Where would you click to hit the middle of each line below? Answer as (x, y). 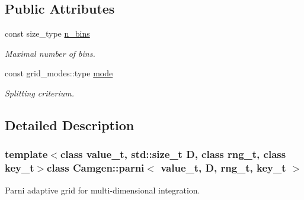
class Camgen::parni (96, 168)
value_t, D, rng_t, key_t (223, 168)
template (26, 154)
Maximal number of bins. (50, 53)
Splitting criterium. (40, 93)
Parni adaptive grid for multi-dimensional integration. (103, 190)
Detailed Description (70, 125)
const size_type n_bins (47, 33)
